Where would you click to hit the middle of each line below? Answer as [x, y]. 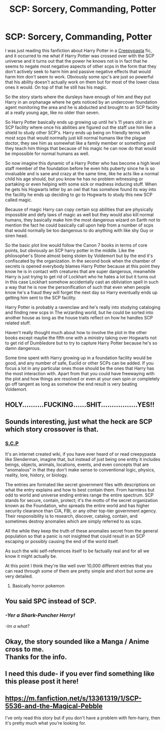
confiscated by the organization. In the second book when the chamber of [81, 261]
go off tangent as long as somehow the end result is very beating [71, 384]
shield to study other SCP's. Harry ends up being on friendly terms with [78, 132]
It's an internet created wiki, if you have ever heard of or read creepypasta [81, 454]
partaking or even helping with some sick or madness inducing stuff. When [81, 184]
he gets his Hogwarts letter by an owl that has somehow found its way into [81, 189]
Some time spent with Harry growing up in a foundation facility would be [79, 358]
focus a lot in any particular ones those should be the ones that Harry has [80, 368]
